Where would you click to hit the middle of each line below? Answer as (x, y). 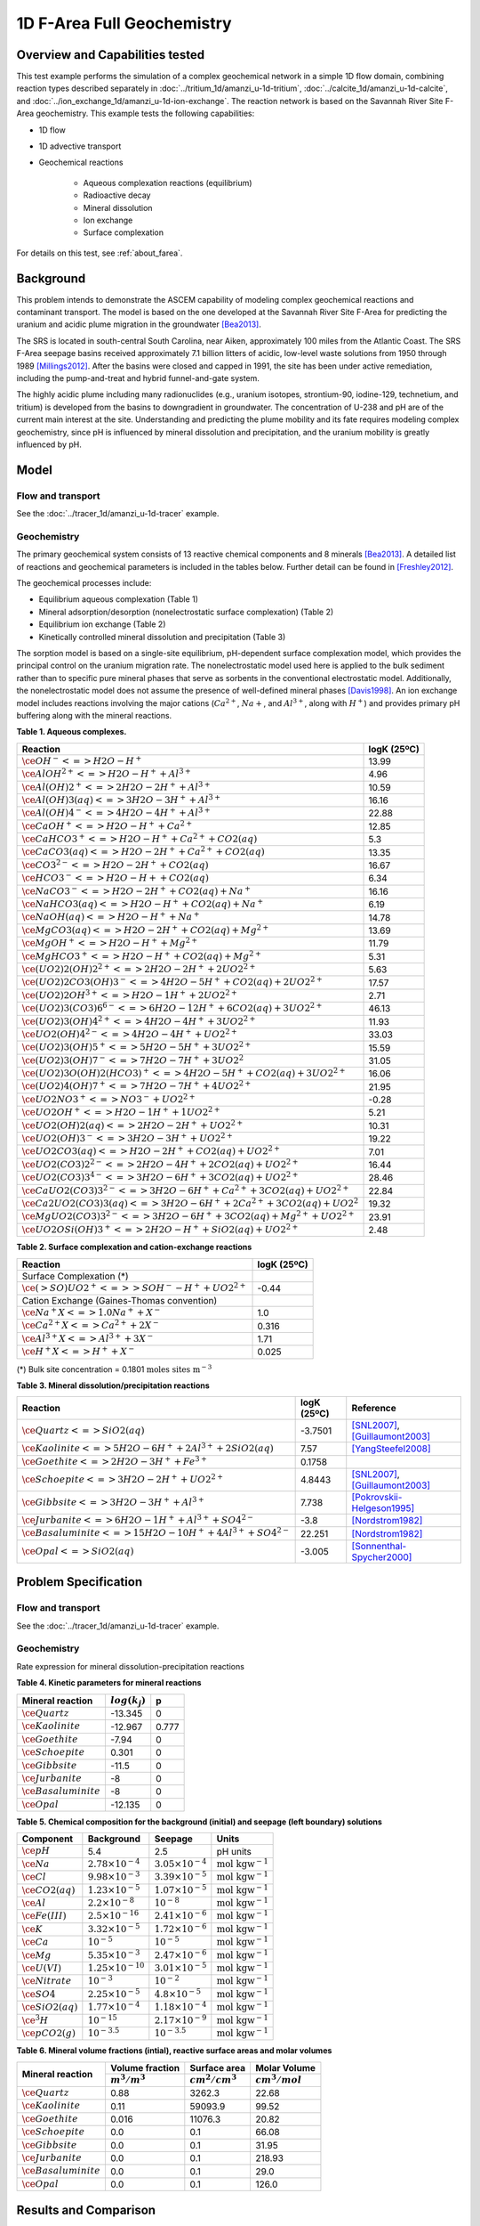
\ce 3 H (35, 2019)
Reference (374, 1409)
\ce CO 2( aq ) (48, 1890)
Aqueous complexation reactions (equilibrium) (168, 183)
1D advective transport (80, 146)
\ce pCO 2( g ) (48, 2033)
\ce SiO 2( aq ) (50, 2007)
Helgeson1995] (383, 1508)
